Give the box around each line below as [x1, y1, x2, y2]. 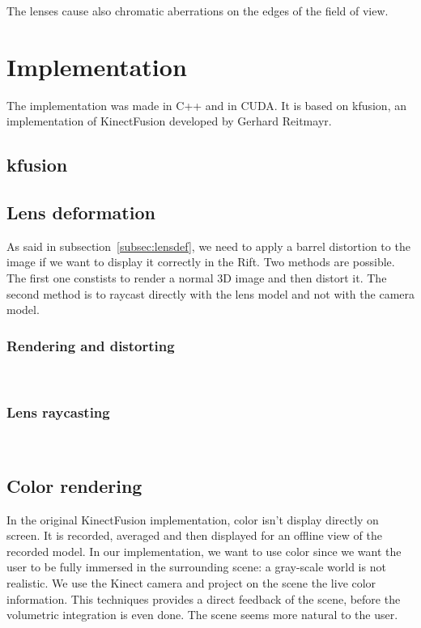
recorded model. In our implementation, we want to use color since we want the [6, 542, 402, 559]
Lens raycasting [6, 401, 110, 422]
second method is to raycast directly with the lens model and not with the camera [6, 285, 415, 302]
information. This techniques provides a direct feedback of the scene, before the [6, 590, 401, 607]
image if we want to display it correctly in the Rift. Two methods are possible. [6, 253, 395, 270]
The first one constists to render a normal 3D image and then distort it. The [6, 269, 387, 286]
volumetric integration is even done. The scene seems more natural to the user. [6, 606, 398, 623]
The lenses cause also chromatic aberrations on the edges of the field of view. [6, 2, 389, 19]
